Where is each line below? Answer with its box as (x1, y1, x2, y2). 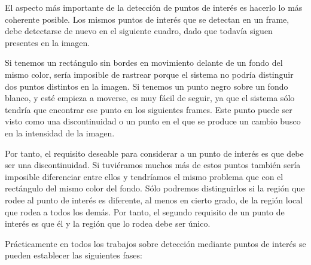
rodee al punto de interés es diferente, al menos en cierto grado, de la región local (5, 193, 303, 206)
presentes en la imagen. (5, 36, 90, 48)
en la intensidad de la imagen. (5, 126, 115, 139)
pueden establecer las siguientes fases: (5, 249, 142, 261)
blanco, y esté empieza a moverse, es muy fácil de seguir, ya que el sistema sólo (5, 92, 295, 104)
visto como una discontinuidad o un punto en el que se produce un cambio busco (5, 115, 301, 127)
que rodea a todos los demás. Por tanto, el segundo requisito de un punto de (5, 205, 285, 218)
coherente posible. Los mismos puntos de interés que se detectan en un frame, (5, 13, 289, 25)
